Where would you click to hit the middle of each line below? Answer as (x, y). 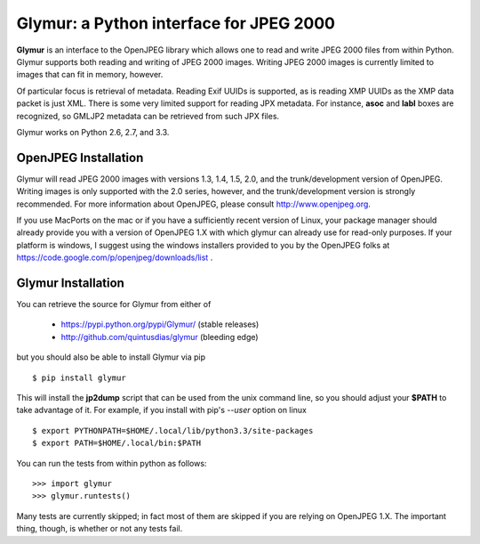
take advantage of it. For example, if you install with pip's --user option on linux (161, 410)
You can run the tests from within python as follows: (112, 463)
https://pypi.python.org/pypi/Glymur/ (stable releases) (160, 324)
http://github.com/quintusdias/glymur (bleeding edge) (160, 337)
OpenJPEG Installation (80, 157)
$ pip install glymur (79, 378)
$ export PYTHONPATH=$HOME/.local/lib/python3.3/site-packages (173, 430)
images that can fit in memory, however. (90, 75)
